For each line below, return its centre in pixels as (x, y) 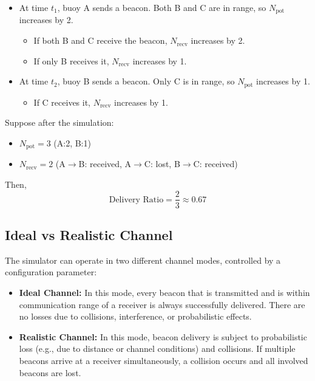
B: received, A (105, 164)
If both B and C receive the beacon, (100, 40)
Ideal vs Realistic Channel (89, 234)
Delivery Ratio (136, 200)
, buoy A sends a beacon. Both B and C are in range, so (162, 7)
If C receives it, (62, 102)
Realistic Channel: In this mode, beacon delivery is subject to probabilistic (163, 336)
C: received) (215, 164)
